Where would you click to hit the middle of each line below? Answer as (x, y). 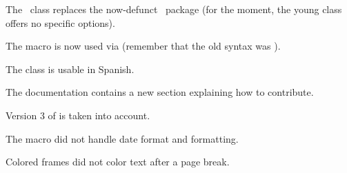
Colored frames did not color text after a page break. (118, 162)
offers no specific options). (60, 22)
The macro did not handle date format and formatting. (122, 138)
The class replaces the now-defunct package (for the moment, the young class (174, 9)
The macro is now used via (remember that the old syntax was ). (143, 46)
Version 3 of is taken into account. (78, 115)
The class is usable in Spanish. (70, 69)
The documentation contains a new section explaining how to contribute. (160, 92)
